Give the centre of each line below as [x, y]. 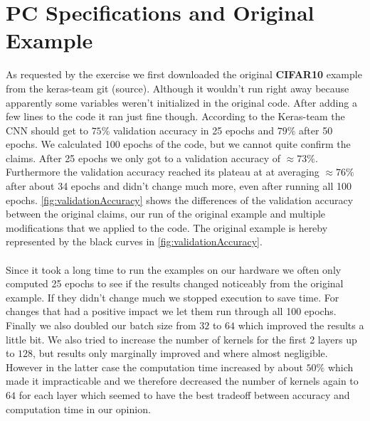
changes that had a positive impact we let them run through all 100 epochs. [171, 311]
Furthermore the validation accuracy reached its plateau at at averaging [163, 172]
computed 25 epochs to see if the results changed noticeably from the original [175, 283]
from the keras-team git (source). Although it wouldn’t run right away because [178, 88]
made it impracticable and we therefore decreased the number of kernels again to [182, 381]
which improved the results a [301, 325]
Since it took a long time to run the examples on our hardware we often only [174, 269]
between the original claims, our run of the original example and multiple [166, 214]
